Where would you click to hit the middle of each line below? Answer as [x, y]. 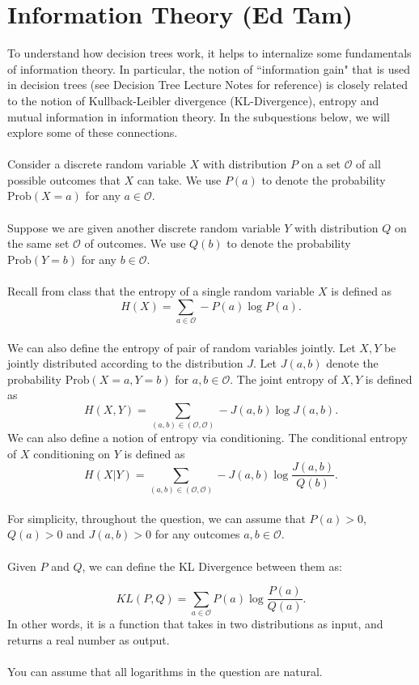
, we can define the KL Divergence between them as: [212, 566]
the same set [38, 243]
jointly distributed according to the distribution [125, 363]
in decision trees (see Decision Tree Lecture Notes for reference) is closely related [207, 85]
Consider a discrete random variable [97, 164]
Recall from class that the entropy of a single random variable [161, 291]
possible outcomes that [64, 179]
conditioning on [72, 453]
